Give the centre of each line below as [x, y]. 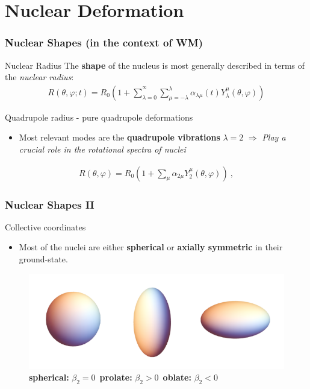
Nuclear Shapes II [50, 204]
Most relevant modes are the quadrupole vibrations [119, 137]
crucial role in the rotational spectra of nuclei [102, 149]
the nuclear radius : [39, 77]
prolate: [116, 377]
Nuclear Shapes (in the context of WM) [104, 43]
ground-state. [43, 259]
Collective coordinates [45, 226]
